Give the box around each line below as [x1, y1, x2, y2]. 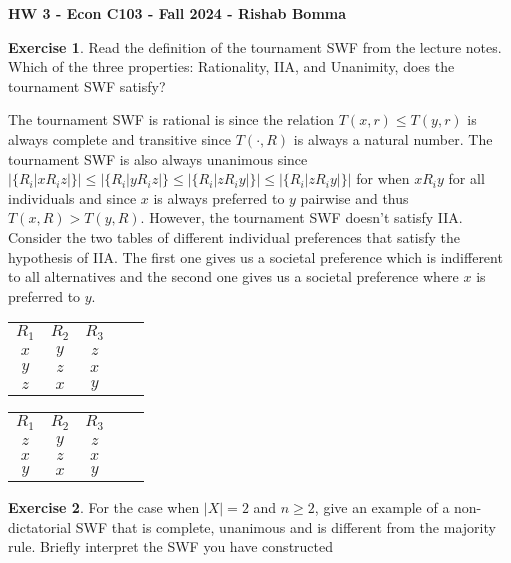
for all [448, 168, 485, 189]
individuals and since [8, 187, 137, 208]
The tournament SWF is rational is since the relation [8, 109, 335, 130]
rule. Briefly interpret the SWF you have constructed [8, 536, 334, 557]
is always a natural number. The [293, 128, 493, 149]
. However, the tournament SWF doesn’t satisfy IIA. [140, 207, 463, 228]
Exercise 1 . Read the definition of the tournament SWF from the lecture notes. [8, 36, 502, 57]
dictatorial [8, 516, 72, 537]
